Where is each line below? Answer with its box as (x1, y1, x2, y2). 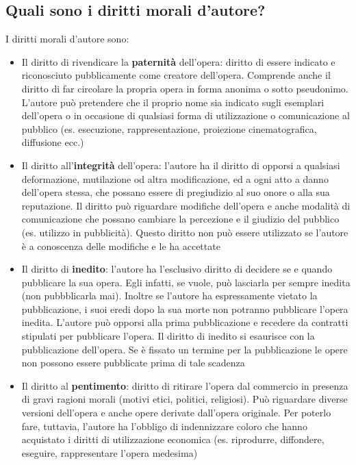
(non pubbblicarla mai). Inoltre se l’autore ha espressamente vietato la (21, 288, 318, 303)
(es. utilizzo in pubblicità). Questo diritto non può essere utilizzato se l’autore (21, 225, 348, 239)
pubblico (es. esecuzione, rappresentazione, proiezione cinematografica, (21, 121, 317, 136)
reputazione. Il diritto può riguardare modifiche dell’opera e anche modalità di (21, 198, 351, 212)
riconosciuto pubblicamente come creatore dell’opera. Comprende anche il (21, 68, 331, 82)
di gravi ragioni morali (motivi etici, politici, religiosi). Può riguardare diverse (21, 392, 348, 406)
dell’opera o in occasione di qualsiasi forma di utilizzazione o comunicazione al (21, 108, 350, 123)
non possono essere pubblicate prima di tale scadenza (21, 355, 245, 370)
